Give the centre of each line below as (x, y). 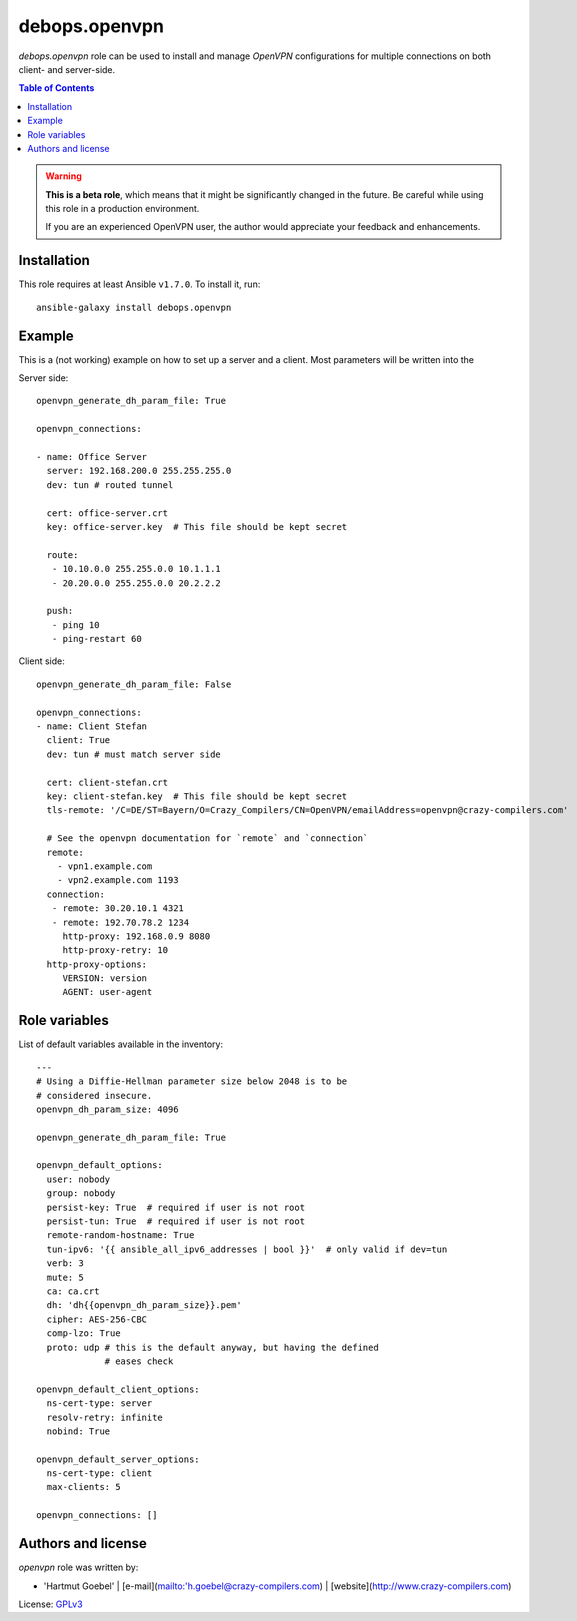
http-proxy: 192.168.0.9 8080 (136, 936)
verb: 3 (65, 1263)
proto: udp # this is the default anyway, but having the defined (212, 1347)
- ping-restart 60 (96, 639)
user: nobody (78, 1179)
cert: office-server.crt (107, 513)
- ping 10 (75, 624)
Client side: (41, 661)
